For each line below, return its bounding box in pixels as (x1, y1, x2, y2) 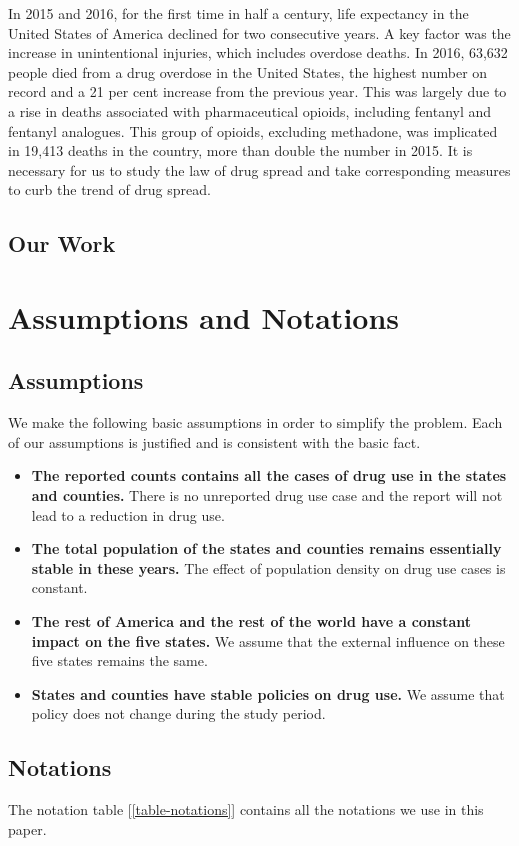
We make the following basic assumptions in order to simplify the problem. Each (8, 412, 503, 433)
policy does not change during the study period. (31, 703, 326, 724)
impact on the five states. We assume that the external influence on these (31, 630, 505, 651)
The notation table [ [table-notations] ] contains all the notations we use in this (8, 799, 484, 820)
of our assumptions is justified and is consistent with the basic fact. (8, 431, 421, 452)
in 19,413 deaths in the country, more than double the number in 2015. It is (8, 140, 473, 161)
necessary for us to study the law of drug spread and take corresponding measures (8, 159, 511, 180)
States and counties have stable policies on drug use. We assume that (31, 683, 505, 704)
